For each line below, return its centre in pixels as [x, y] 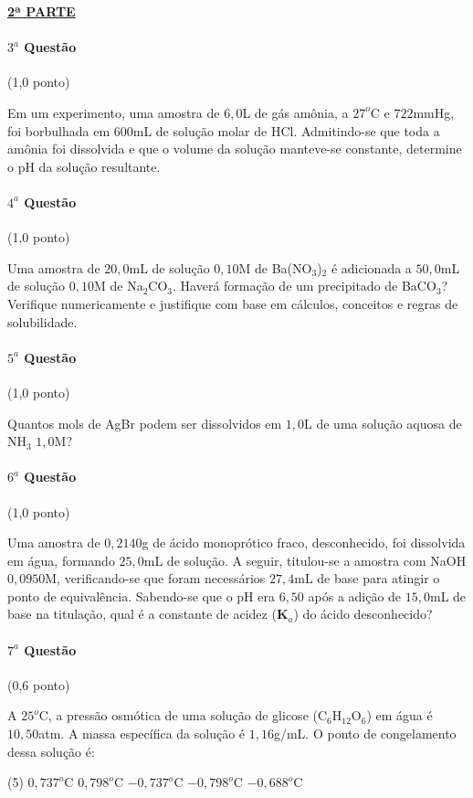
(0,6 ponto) [39, 684]
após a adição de [355, 596]
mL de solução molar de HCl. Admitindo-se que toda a [286, 130]
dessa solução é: [51, 751]
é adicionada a [371, 267]
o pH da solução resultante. [84, 166]
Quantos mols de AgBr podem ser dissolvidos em [145, 423]
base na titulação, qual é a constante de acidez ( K [148, 614]
